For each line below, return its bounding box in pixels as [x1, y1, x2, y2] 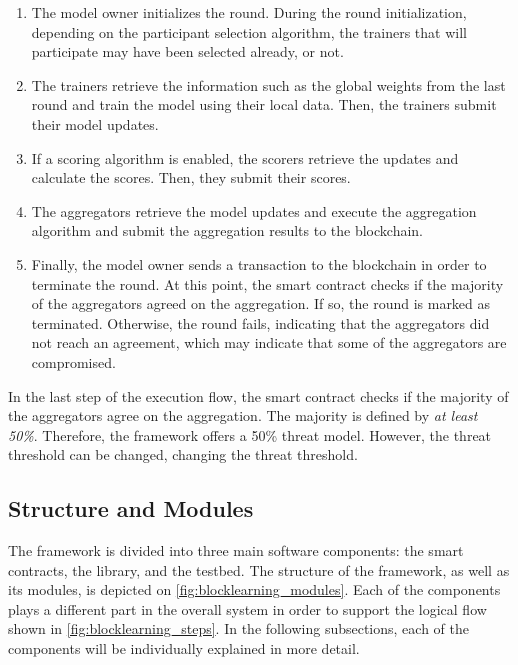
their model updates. [31, 113, 159, 134]
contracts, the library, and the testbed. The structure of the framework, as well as [8, 559, 510, 580]
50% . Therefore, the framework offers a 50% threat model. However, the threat [8, 424, 492, 445]
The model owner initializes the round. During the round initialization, [31, 2, 467, 22]
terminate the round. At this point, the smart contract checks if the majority [31, 273, 504, 294]
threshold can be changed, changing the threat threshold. [8, 444, 358, 465]
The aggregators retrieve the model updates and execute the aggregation [31, 200, 477, 221]
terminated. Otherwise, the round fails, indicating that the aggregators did [31, 312, 490, 333]
